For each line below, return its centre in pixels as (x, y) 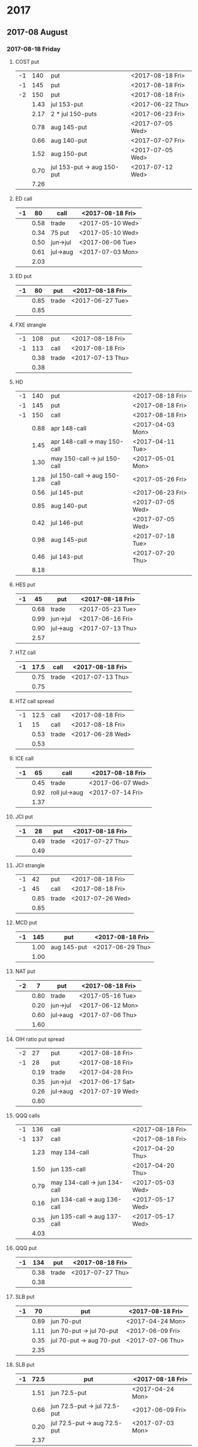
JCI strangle (30, 865)
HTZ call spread (35, 701)
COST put (27, 61)
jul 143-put (67, 557)
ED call (24, 198)
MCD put (26, 922)
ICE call (24, 758)
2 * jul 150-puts (74, 114)
